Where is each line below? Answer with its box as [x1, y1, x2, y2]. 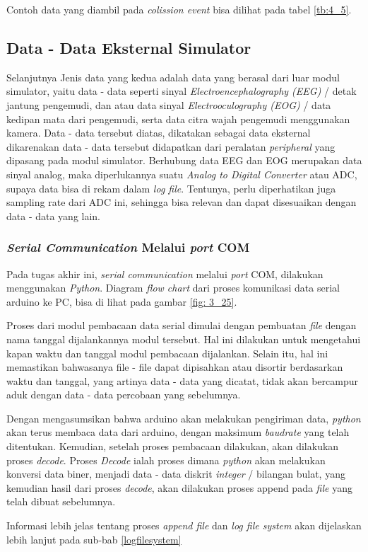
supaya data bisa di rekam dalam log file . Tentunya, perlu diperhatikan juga [6, 180, 336, 195]
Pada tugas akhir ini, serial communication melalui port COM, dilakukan [6, 266, 324, 281]
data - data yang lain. [6, 208, 101, 223]
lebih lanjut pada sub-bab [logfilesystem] [6, 531, 182, 546]
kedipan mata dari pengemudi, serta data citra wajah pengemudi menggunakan [6, 111, 350, 126]
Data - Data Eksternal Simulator [6, 36, 251, 58]
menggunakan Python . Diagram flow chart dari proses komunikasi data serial [6, 280, 340, 295]
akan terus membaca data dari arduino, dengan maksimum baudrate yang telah [6, 425, 350, 439]
